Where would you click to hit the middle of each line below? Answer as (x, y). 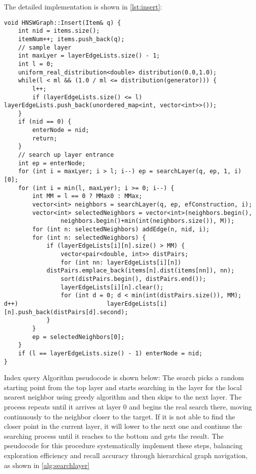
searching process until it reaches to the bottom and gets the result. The (114, 436)
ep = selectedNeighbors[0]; (78, 337)
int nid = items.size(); (59, 31)
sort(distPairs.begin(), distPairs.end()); (133, 279)
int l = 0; (36, 64)
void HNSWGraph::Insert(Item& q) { (63, 23)
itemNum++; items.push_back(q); (71, 39)
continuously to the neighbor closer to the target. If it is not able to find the (120, 416)
